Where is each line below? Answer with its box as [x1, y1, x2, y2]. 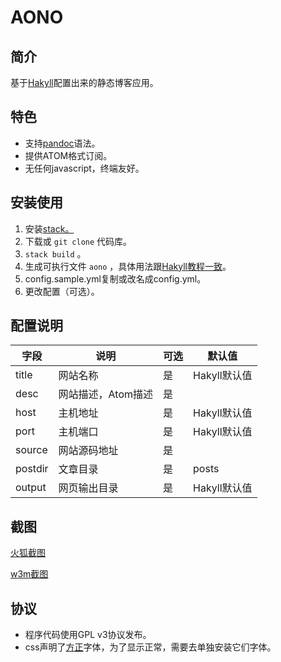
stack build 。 [24, 247, 87, 260]
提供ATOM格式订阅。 [24, 149, 113, 161]
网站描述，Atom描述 [58, 387, 154, 401]
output [15, 481, 47, 495]
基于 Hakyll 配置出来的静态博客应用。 [10, 77, 159, 88]
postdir [15, 462, 49, 476]
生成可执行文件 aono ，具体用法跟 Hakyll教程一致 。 [24, 260, 232, 272]
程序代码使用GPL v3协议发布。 [24, 629, 152, 641]
